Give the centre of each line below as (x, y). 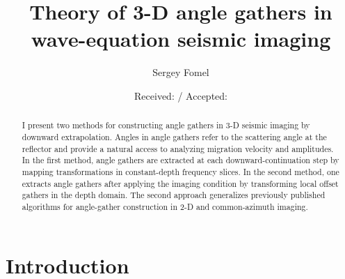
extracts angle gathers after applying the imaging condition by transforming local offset (180, 183)
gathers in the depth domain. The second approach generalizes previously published (174, 195)
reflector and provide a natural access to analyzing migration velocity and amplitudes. (178, 148)
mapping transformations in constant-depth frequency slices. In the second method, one (180, 171)
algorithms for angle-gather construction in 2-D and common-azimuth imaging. (165, 206)
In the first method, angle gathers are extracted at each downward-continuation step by (180, 160)
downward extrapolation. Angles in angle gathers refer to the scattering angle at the (174, 136)
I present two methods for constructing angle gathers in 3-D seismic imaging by (166, 125)
